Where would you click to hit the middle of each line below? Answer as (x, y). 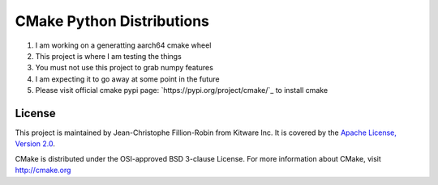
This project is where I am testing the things (108, 56)
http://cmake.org (43, 170)
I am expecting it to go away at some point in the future (127, 79)
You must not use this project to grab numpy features (125, 68)
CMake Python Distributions (112, 21)
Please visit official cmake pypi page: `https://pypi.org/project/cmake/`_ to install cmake (182, 90)
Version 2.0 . (35, 144)
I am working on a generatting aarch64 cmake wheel (123, 45)
